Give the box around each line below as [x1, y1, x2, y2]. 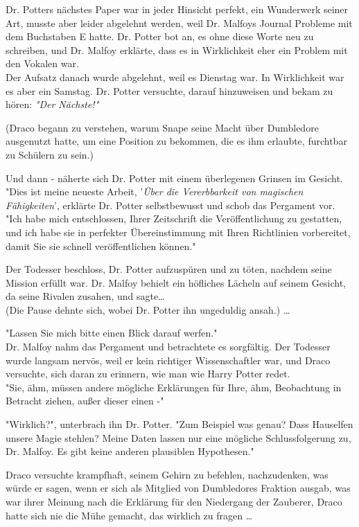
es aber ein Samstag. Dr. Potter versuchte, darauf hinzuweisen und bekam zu [6, 83, 333, 98]
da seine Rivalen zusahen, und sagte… [6, 289, 165, 303]
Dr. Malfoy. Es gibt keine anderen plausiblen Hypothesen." [6, 444, 254, 458]
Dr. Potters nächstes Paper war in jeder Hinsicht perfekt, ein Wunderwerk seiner [6, 2, 349, 16]
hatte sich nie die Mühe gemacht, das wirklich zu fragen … [6, 508, 253, 522]
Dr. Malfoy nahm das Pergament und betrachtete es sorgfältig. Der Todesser [6, 339, 331, 354]
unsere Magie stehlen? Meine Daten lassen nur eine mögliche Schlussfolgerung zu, [6, 430, 351, 445]
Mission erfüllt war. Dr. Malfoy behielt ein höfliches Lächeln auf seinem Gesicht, [6, 275, 346, 289]
